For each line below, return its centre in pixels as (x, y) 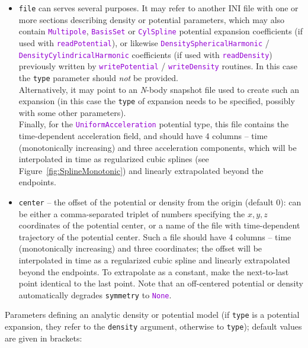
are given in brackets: (44, 338)
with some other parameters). (72, 112)
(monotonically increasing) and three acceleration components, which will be (158, 147)
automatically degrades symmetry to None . (95, 294)
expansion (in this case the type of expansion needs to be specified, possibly (157, 101)
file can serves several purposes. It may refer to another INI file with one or (158, 8)
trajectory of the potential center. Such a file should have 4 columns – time (155, 236)
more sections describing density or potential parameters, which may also (152, 19)
